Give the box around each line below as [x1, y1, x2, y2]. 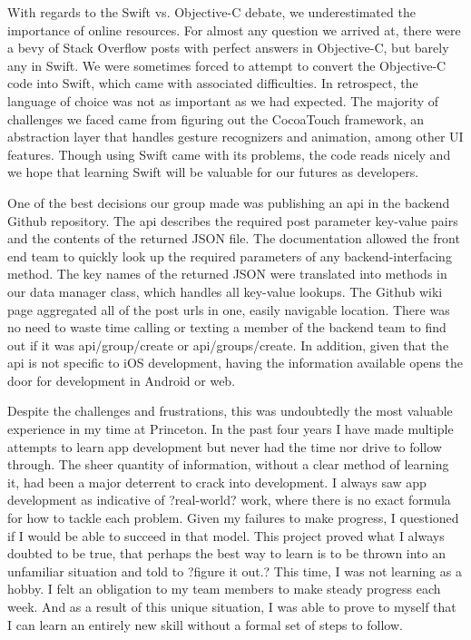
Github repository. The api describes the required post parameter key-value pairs [7, 211, 458, 230]
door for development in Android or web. [7, 370, 236, 389]
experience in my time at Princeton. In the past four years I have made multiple [7, 419, 454, 438]
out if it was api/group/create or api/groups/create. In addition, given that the [7, 335, 449, 354]
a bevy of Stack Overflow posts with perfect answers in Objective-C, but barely [7, 38, 449, 57]
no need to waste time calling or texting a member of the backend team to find [7, 318, 446, 337]
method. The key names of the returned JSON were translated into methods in [7, 264, 447, 283]
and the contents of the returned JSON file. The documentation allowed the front [7, 229, 460, 248]
